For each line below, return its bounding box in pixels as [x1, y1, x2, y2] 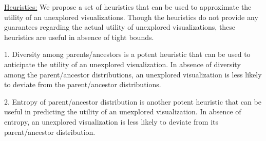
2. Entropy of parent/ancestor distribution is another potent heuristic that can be [4, 96, 261, 107]
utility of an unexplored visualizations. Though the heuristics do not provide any [4, 11, 258, 22]
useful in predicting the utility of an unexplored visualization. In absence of [4, 106, 241, 117]
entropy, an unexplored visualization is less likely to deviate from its [4, 116, 219, 127]
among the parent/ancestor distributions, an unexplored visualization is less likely [4, 69, 262, 79]
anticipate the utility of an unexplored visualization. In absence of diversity [4, 58, 241, 69]
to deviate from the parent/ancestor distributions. [4, 79, 161, 90]
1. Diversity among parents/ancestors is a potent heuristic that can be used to [4, 49, 251, 59]
